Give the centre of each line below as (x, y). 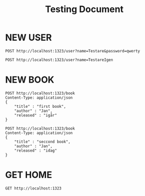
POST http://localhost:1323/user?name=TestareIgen (59, 60)
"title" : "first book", (40, 106)
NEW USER (29, 38)
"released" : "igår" (36, 115)
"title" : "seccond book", (42, 142)
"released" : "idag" (36, 150)
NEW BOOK (30, 80)
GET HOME (29, 175)
